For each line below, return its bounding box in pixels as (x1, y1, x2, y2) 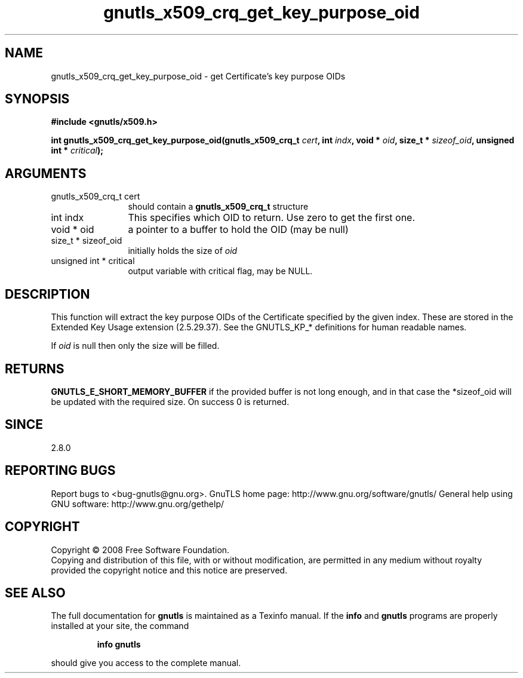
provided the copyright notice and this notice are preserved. (51, 565, 288, 575)
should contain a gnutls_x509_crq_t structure (128, 201, 309, 212)
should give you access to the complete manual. (51, 658, 241, 668)
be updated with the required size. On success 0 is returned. (51, 396, 290, 407)
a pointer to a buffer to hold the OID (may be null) (128, 223, 349, 236)
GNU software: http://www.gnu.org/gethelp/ (51, 498, 224, 509)
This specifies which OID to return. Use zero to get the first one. (128, 211, 416, 224)
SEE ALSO (5, 585, 66, 600)
